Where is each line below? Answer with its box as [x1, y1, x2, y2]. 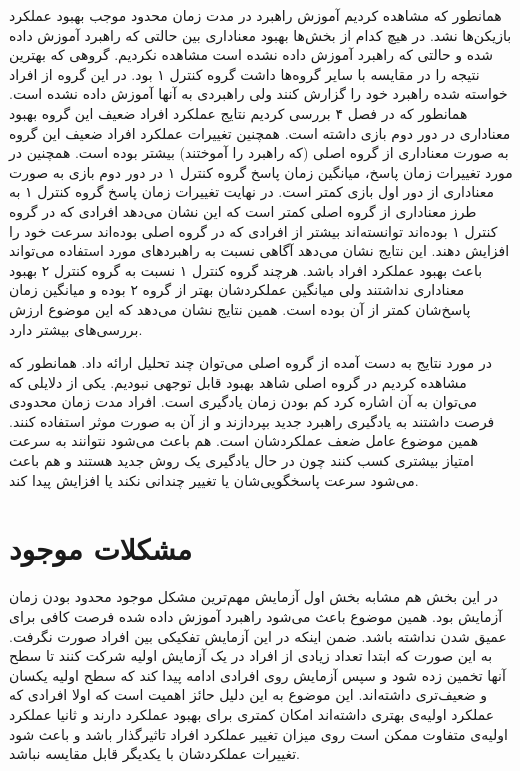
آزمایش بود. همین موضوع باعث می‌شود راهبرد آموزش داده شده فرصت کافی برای [9, 605, 503, 626]
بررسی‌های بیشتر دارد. [9, 318, 143, 339]
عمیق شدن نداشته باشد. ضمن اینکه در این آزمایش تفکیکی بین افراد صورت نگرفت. [9, 625, 507, 646]
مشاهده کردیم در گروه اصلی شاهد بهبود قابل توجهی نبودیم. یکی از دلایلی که [9, 371, 467, 392]
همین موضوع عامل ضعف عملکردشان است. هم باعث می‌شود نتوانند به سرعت [9, 430, 479, 451]
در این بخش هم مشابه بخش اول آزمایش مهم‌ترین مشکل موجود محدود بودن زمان [9, 586, 498, 607]
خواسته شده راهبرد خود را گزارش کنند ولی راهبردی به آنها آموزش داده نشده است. [9, 83, 508, 104]
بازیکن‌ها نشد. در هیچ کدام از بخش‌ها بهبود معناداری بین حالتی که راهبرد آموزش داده [9, 24, 512, 45]
